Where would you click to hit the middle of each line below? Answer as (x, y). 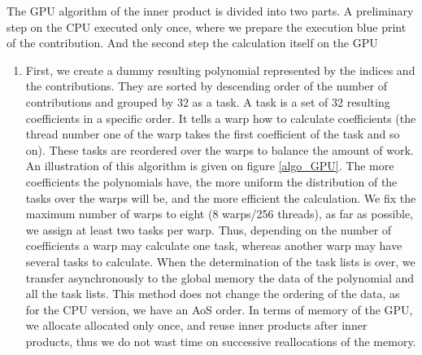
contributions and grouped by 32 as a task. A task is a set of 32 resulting (208, 101)
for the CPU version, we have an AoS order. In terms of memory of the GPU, (219, 309)
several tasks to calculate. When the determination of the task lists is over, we (220, 261)
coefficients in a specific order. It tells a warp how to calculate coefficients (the (221, 118)
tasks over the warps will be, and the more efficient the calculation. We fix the (221, 197)
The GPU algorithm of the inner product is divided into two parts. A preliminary (210, 11)
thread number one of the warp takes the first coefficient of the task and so (213, 134)
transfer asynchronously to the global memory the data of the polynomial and (220, 277)
